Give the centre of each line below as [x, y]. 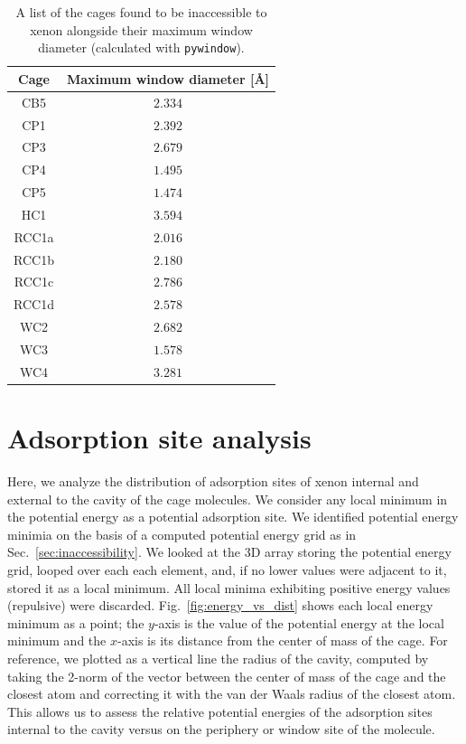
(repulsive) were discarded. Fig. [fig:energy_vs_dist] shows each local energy [220, 605]
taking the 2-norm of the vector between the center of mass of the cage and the [227, 676]
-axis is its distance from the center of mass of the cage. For [282, 640]
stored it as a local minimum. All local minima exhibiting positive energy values [229, 587]
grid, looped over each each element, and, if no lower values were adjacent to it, [227, 570]
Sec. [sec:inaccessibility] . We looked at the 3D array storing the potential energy [229, 552]
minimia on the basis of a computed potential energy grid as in [182, 534]
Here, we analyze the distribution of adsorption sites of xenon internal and [213, 481]
